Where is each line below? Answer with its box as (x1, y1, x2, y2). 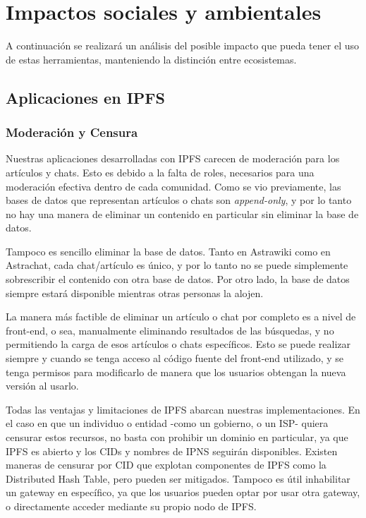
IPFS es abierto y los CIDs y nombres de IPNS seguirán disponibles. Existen (6, 443, 338, 458)
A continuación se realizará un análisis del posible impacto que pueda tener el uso (6, 38, 359, 53)
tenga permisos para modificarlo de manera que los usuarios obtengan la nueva (6, 364, 346, 379)
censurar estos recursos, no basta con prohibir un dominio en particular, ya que (6, 430, 348, 444)
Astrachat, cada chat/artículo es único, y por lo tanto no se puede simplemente (6, 258, 348, 272)
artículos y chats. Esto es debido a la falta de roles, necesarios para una (6, 164, 315, 179)
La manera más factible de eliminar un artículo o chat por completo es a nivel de (6, 309, 356, 324)
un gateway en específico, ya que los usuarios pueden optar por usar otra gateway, (6, 485, 360, 500)
